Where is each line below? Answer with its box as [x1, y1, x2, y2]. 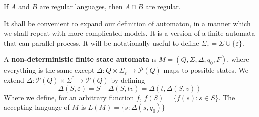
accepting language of [4, 102, 70, 112]
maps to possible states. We [163, 65, 249, 75]
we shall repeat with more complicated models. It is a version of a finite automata [4, 28, 255, 38]
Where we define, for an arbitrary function [4, 92, 134, 102]
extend [4, 74, 24, 85]
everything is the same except [4, 65, 95, 75]
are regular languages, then [39, 1, 123, 11]
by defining [111, 74, 145, 85]
